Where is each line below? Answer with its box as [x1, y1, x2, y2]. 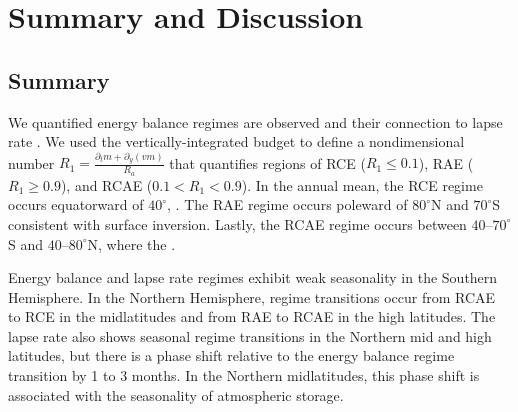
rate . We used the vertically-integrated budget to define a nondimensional [8, 131, 465, 152]
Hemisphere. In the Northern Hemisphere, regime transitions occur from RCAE [8, 286, 496, 307]
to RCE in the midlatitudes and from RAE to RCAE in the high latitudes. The [8, 306, 496, 327]
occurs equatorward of [8, 194, 144, 215]
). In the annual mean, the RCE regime [241, 174, 483, 195]
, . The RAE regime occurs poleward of [167, 194, 408, 215]
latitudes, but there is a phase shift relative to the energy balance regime [8, 345, 455, 366]
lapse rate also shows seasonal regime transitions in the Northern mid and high [8, 325, 492, 346]
